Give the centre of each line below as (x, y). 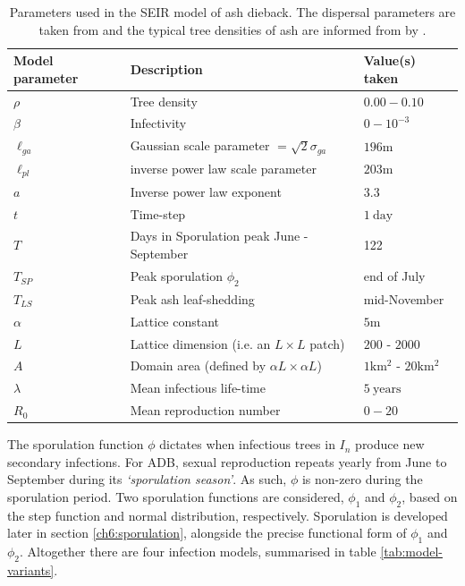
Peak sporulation (177, 275)
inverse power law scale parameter (223, 169)
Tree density (164, 101)
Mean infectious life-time (198, 388)
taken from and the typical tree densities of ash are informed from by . (232, 29)
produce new (390, 444)
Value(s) (390, 60)
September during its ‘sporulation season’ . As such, (147, 479)
